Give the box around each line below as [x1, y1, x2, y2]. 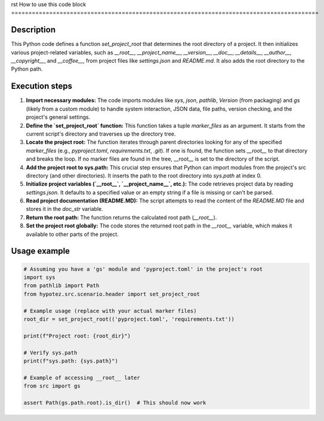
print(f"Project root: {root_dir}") [23, 332, 131, 339]
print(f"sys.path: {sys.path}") [23, 357, 119, 364]
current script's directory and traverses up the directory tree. [26, 130, 176, 137]
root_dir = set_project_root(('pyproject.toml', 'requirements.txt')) [23, 315, 235, 322]
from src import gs [23, 383, 81, 389]
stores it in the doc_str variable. [26, 205, 104, 213]
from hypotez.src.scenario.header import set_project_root [23, 290, 200, 297]
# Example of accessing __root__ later [23, 374, 140, 381]
